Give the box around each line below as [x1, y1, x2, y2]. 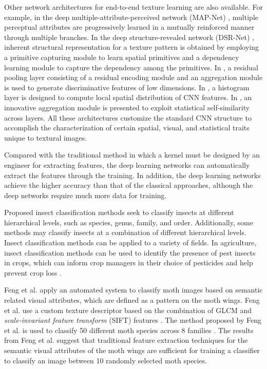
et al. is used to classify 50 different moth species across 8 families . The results [4, 324, 254, 335]
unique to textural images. [4, 132, 87, 143]
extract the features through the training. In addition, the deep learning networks [4, 169, 261, 180]
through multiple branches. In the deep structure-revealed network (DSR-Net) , [4, 31, 254, 42]
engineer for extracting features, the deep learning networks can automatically [4, 159, 250, 170]
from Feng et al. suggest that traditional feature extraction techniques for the [4, 335, 248, 345]
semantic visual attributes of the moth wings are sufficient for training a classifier [4, 345, 260, 355]
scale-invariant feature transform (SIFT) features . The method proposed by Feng [4, 315, 261, 325]
